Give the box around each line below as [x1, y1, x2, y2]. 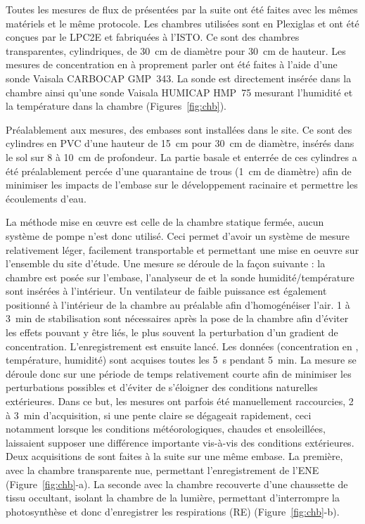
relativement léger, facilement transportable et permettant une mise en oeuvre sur [6, 242, 359, 257]
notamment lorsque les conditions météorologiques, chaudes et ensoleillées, [6, 421, 326, 436]
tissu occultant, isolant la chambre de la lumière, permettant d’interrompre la [6, 490, 340, 505]
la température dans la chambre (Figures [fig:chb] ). [6, 98, 226, 113]
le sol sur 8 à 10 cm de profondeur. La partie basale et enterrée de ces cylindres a [6, 149, 357, 164]
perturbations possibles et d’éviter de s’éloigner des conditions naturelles [6, 380, 318, 395]
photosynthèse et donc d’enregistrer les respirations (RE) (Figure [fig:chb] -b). [6, 504, 340, 518]
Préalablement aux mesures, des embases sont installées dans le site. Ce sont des [6, 122, 352, 136]
